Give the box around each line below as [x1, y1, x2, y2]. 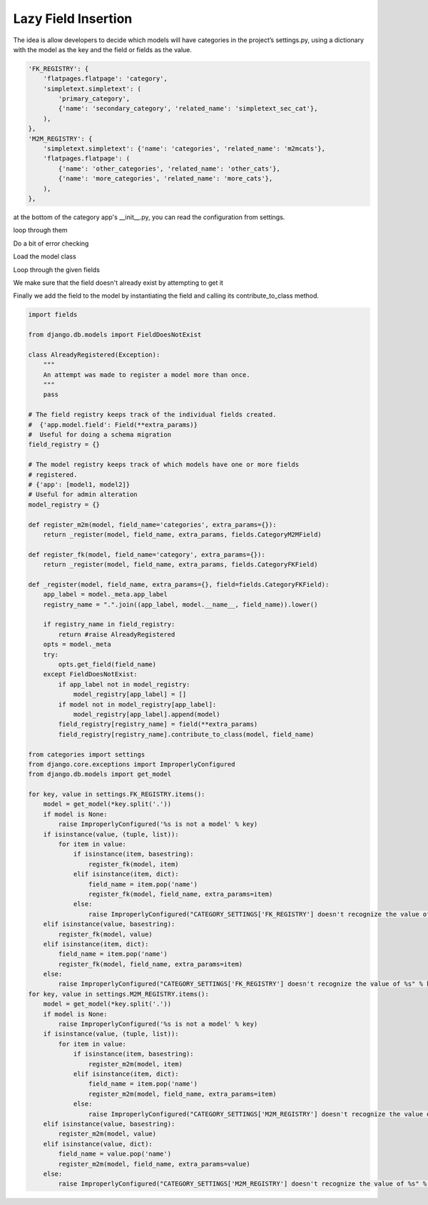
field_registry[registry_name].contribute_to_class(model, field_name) [58, 730, 315, 738]
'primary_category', [58, 95, 131, 103]
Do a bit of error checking [13, 239, 89, 248]
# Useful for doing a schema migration [28, 430, 171, 438]
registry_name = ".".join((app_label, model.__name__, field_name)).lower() [43, 600, 318, 608]
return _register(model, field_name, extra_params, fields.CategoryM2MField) [43, 530, 322, 538]
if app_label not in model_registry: [58, 680, 190, 688]
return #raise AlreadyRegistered [58, 630, 175, 638]
